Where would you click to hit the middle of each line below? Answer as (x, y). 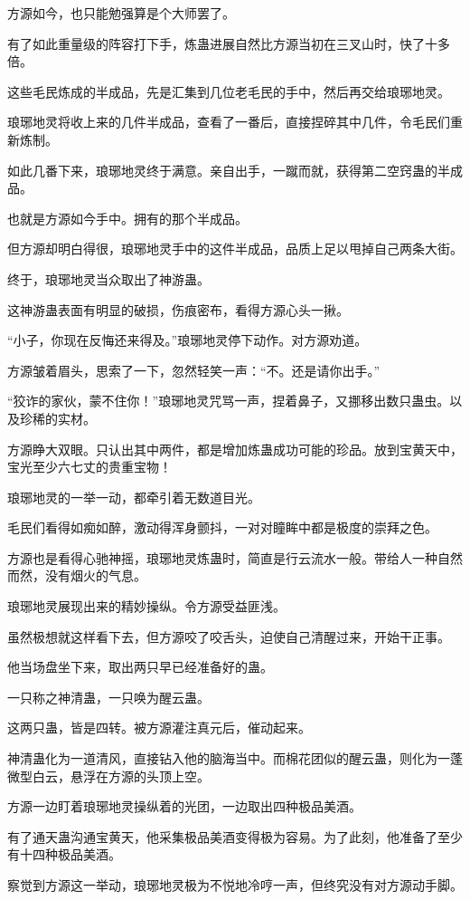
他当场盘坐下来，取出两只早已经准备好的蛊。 (140, 667)
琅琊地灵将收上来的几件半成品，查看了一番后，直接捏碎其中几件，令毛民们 (229, 122)
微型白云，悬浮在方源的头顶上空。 (108, 776)
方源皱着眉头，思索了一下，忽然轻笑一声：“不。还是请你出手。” (194, 370)
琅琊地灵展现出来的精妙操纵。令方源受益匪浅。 (146, 606)
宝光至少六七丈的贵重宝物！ (89, 467)
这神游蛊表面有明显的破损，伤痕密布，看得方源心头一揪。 (178, 309)
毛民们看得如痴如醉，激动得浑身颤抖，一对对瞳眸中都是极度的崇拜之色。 (222, 527)
